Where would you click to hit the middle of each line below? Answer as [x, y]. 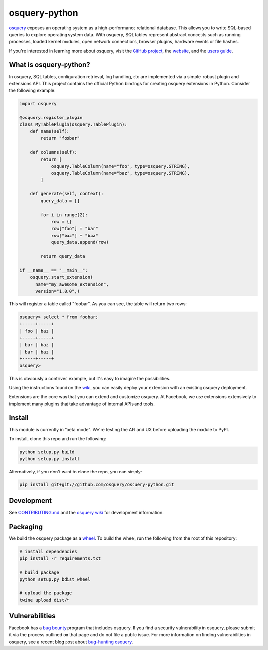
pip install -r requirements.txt [60, 559]
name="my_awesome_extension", [72, 284]
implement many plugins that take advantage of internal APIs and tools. [82, 404]
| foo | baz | [37, 331]
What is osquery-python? [50, 65]
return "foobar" [60, 138]
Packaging [26, 526]
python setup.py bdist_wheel [55, 579]
